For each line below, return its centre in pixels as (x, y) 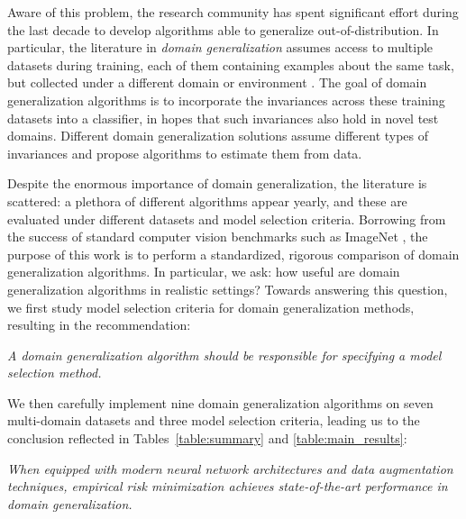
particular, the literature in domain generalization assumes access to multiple (220, 47)
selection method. (55, 373)
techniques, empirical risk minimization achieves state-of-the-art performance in (228, 486)
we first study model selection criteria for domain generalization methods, (211, 307)
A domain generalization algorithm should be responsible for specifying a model (224, 355)
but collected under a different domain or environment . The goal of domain (217, 82)
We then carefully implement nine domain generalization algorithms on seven (220, 402)
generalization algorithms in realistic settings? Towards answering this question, (228, 289)
